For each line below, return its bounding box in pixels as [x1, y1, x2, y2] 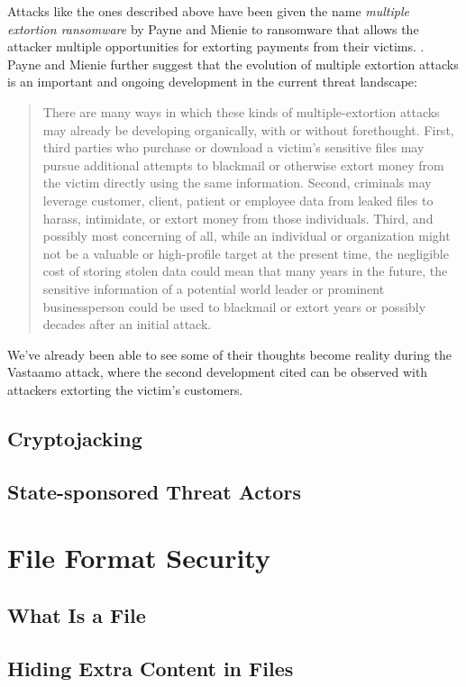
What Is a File [7, 600, 146, 628]
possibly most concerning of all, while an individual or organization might [42, 226, 451, 245]
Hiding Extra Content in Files [7, 654, 294, 682]
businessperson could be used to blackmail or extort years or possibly [42, 297, 426, 316]
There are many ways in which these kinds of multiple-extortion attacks [42, 102, 440, 121]
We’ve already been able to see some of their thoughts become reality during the [7, 344, 452, 363]
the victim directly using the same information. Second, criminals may [42, 173, 432, 192]
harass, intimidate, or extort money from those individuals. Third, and [42, 208, 434, 227]
